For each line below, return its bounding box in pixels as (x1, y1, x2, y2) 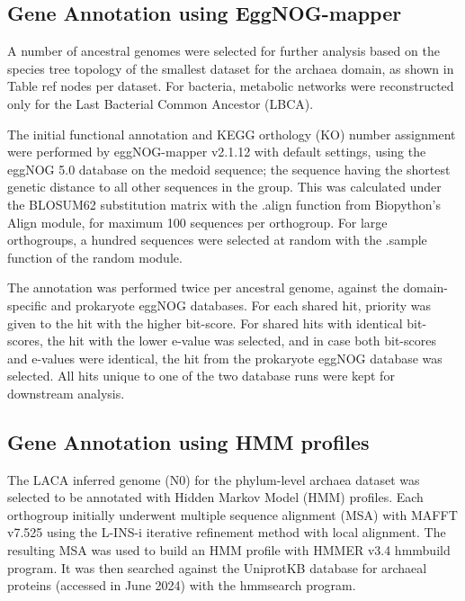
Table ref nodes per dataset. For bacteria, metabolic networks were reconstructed (7, 76, 454, 95)
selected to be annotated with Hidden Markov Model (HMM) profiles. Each (7, 488, 424, 507)
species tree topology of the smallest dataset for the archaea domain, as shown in (7, 58, 454, 77)
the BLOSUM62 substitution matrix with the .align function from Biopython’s (7, 194, 442, 213)
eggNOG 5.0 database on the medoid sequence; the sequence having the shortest (7, 159, 451, 178)
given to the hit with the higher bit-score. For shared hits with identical (7, 313, 403, 332)
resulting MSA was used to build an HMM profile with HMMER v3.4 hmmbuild (7, 541, 451, 560)
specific (7, 295, 48, 314)
